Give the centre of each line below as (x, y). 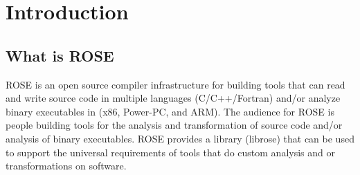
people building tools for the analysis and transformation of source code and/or (174, 125)
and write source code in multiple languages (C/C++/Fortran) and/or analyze (173, 98)
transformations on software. (66, 166)
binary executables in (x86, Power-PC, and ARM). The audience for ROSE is (170, 111)
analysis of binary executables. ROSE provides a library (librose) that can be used (180, 138)
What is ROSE (60, 55)
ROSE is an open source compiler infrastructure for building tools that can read (175, 84)
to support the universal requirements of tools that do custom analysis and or (170, 152)
